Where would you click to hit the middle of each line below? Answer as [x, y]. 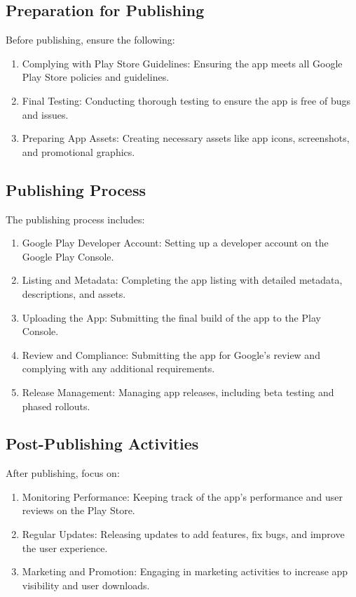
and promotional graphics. [78, 151]
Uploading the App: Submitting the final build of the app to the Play [171, 317]
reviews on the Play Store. [78, 510]
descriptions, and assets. [74, 293]
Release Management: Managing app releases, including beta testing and [178, 392]
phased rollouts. [56, 406]
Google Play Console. [68, 256]
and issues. [45, 114]
